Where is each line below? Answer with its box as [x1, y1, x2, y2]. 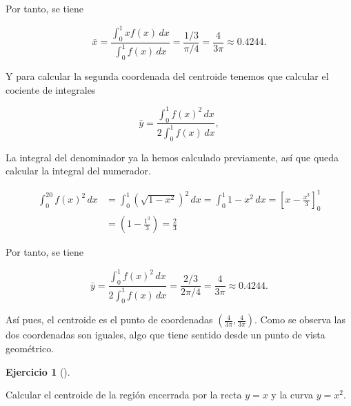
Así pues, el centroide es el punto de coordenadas [6, 312, 213, 327]
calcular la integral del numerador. [6, 163, 151, 178]
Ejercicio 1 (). [6, 364, 70, 378]
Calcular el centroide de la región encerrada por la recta [6, 387, 242, 402]
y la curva [271, 387, 314, 402]
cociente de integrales [6, 82, 96, 97]
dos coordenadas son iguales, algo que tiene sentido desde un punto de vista [6, 327, 325, 342]
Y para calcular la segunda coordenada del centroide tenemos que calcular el [6, 69, 329, 83]
